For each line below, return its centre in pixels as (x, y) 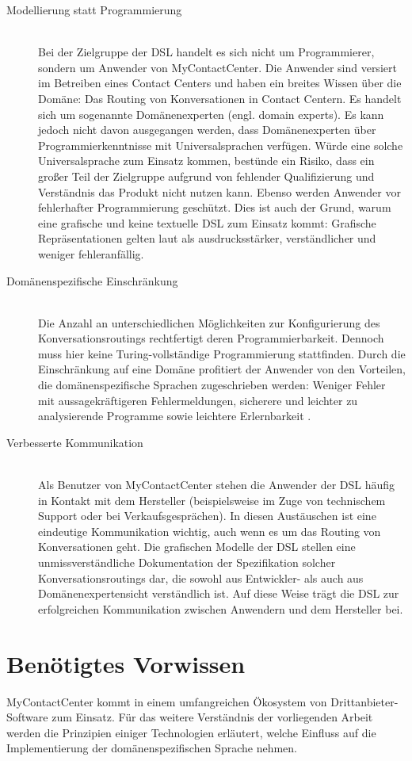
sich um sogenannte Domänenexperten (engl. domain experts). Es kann (211, 114)
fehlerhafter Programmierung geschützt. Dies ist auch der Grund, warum (215, 207)
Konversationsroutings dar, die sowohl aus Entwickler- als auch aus (201, 577)
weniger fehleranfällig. (91, 253)
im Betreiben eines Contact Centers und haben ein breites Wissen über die (220, 83)
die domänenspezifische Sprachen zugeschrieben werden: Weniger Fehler (212, 385)
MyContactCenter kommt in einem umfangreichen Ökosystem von (167, 701)
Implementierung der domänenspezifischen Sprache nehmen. (152, 748)
